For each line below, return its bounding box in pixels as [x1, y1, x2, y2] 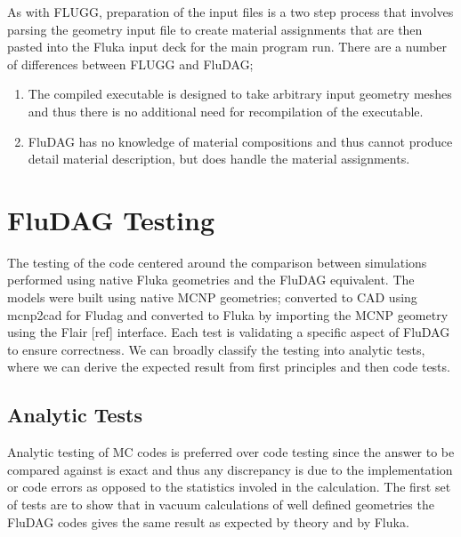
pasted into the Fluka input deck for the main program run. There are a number [7, 37, 448, 56]
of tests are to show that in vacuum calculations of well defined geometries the [7, 495, 434, 514]
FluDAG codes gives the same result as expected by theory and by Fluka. [7, 512, 409, 531]
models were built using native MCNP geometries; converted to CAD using [7, 288, 417, 307]
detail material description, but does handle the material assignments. [28, 149, 410, 168]
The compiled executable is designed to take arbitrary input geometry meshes [28, 84, 452, 103]
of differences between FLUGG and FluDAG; [7, 54, 254, 73]
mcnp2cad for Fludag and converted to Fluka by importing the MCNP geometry [7, 305, 449, 324]
